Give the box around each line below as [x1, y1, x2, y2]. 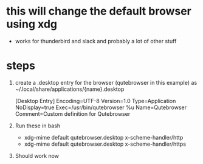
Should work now [15, 152, 60, 159]
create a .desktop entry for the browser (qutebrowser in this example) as [15, 79, 198, 86]
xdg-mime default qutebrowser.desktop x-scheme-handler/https [24, 140, 187, 148]
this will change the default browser [6, 4, 191, 18]
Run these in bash [15, 122, 61, 129]
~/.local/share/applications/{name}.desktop [15, 85, 125, 93]
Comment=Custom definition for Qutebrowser [15, 110, 131, 117]
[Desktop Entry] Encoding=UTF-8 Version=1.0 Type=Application [15, 97, 176, 104]
